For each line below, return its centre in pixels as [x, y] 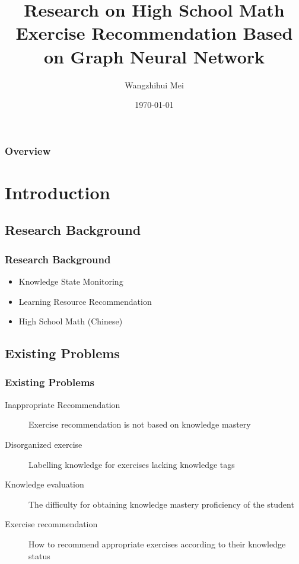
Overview [28, 150]
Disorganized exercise [44, 444]
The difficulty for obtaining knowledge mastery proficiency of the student [161, 504]
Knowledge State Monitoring [71, 281]
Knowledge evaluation [44, 484]
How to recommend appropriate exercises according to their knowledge [157, 544]
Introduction [58, 192]
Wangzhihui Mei [154, 85]
